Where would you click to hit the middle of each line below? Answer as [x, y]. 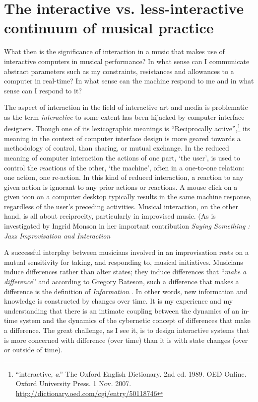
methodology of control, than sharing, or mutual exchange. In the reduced [117, 148]
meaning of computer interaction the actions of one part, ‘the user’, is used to [122, 157]
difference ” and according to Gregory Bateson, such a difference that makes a [122, 281]
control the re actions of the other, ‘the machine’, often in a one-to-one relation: [124, 167]
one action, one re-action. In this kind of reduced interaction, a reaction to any [124, 177]
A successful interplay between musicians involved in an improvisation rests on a [127, 252]
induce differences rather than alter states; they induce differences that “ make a [125, 272]
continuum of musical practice [109, 28]
